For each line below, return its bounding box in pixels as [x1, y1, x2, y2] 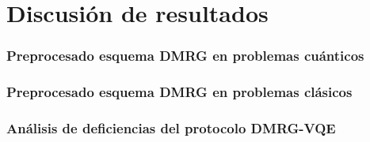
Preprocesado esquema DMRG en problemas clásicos [6, 82, 353, 102]
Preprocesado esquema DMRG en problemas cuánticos [6, 46, 364, 65]
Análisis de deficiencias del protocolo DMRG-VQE [6, 118, 336, 137]
